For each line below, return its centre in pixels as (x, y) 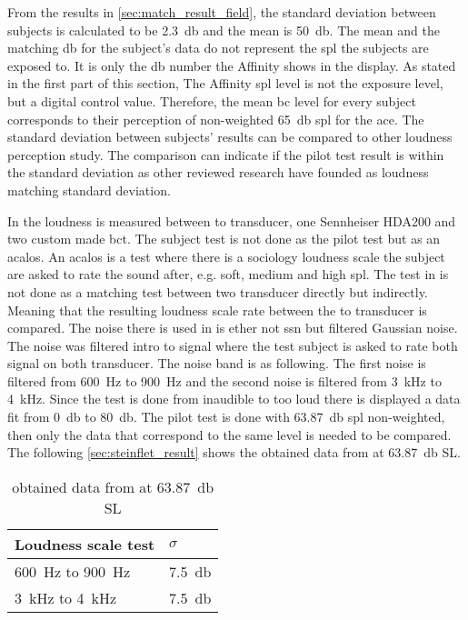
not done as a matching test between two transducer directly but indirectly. (218, 291)
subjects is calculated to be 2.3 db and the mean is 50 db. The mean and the (224, 30)
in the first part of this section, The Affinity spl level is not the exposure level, (225, 83)
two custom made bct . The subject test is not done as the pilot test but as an (224, 239)
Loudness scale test (85, 544)
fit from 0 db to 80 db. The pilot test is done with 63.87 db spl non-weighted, (226, 417)
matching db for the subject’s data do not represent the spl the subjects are (218, 48)
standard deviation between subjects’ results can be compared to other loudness (230, 137)
